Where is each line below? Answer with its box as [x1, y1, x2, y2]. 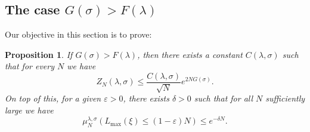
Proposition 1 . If [5, 48, 73, 60]
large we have [5, 104, 54, 116]
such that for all [194, 92, 253, 105]
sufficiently [265, 92, 305, 105]
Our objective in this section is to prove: [5, 28, 152, 41]
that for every [5, 60, 55, 72]
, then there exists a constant [137, 48, 243, 60]
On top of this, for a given [5, 92, 101, 105]
